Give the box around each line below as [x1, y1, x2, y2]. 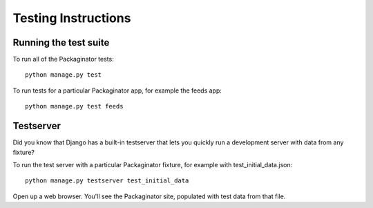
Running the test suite [12, 37, 110, 48]
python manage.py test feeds [25, 102, 124, 111]
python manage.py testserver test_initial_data [25, 177, 189, 185]
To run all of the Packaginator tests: [12, 55, 114, 64]
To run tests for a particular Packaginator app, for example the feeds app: [12, 86, 222, 95]
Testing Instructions [12, 10, 131, 26]
